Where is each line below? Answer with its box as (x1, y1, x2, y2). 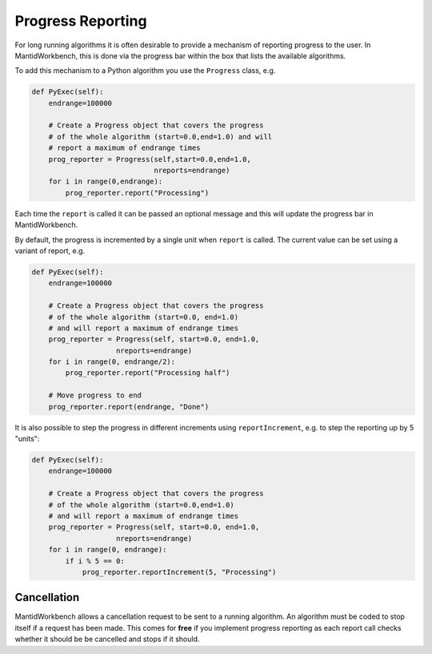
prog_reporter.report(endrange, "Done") (48, 402, 210, 411)
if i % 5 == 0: (65, 556, 126, 565)
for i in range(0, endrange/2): (48, 357, 176, 366)
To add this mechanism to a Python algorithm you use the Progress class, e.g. (14, 66, 276, 75)
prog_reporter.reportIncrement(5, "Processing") (82, 567, 277, 576)
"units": (14, 434, 40, 444)
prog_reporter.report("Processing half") (65, 369, 230, 377)
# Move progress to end (48, 391, 142, 400)
